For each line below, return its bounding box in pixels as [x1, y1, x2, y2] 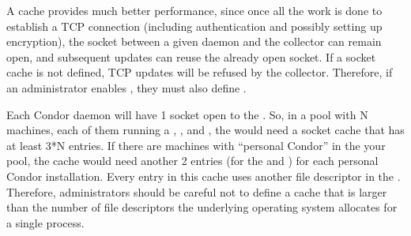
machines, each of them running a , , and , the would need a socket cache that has [6, 122, 405, 138]
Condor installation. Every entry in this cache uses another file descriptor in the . [6, 167, 401, 184]
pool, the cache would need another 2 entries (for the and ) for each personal [6, 152, 379, 169]
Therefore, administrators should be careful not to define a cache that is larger [6, 183, 387, 200]
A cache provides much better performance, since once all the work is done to [6, 2, 383, 18]
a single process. [6, 214, 85, 230]
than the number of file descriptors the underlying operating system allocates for [6, 199, 398, 215]
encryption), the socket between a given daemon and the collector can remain [6, 33, 382, 50]
